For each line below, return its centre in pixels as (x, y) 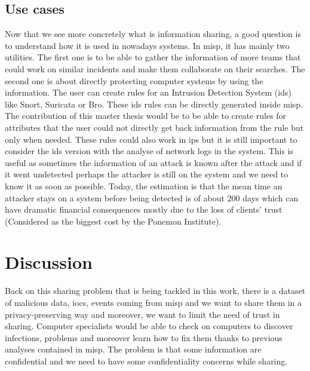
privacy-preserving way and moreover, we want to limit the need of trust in (142, 314)
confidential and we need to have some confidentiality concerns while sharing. (146, 361)
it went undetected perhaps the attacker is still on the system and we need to (147, 174)
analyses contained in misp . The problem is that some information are (133, 349)
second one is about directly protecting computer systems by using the (134, 80)
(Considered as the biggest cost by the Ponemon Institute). (113, 221)
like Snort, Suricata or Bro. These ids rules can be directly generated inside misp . (154, 104)
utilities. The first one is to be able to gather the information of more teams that (153, 57)
